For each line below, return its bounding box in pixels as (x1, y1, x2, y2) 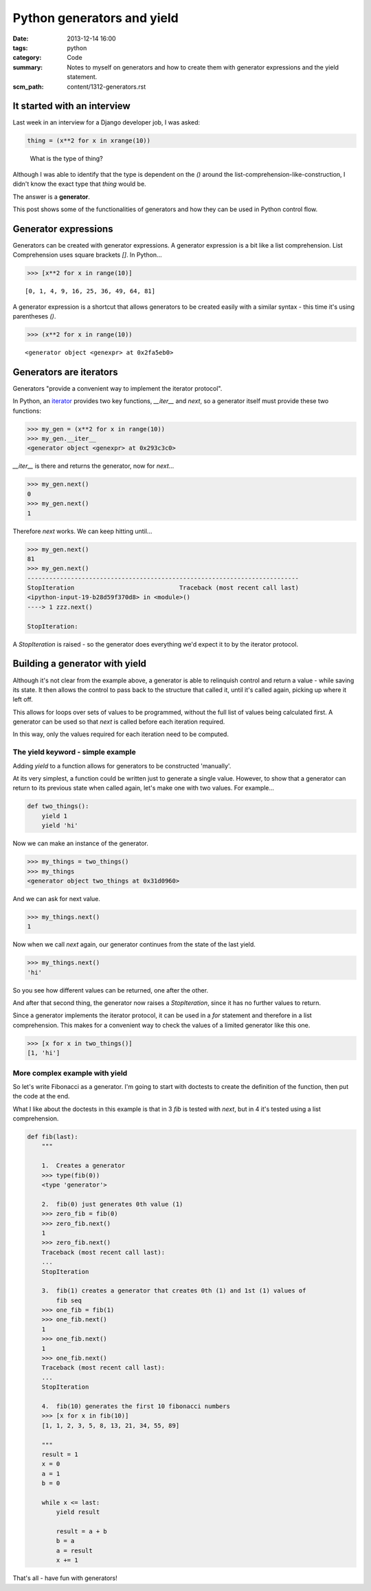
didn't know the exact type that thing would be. (12, 180, 147, 188)
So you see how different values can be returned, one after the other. (12, 986, 209, 994)
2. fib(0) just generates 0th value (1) (41, 1200, 183, 1208)
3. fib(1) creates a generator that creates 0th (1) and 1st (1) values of (41, 1287, 306, 1295)
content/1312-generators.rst (67, 83, 146, 91)
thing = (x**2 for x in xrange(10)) (27, 137, 151, 144)
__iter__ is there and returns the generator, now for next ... (12, 462, 175, 470)
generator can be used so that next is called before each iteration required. (12, 717, 225, 726)
